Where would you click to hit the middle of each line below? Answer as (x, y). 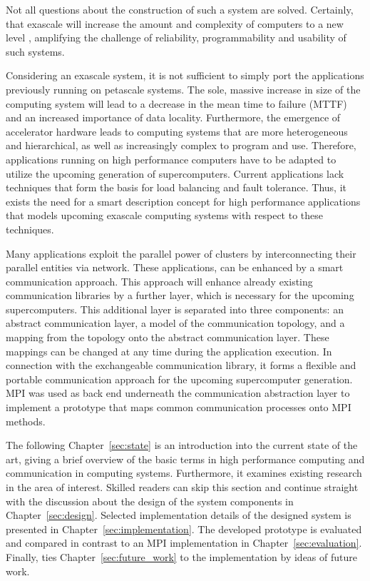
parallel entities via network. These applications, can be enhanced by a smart (175, 267)
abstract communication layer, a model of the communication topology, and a (175, 323)
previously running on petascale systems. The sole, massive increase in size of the (183, 89)
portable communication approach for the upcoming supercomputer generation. (179, 379)
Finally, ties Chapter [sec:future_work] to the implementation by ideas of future (181, 556)
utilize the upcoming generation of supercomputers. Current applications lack (175, 173)
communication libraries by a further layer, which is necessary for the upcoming (180, 295)
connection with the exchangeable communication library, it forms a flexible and (181, 365)
